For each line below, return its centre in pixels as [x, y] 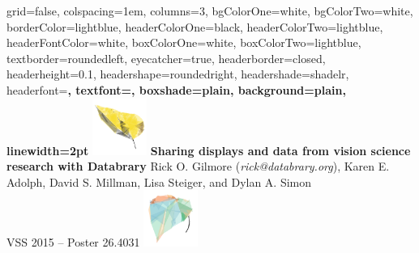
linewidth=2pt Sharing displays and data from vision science [209, 150]
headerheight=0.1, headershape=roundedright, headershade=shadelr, [178, 74]
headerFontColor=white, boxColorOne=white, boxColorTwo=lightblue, [184, 42]
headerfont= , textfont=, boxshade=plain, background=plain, [176, 89]
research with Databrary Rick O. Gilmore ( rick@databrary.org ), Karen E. [198, 166]
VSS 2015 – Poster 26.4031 [73, 242]
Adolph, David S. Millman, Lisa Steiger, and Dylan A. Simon [159, 181]
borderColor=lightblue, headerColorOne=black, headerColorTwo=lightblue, [195, 26]
